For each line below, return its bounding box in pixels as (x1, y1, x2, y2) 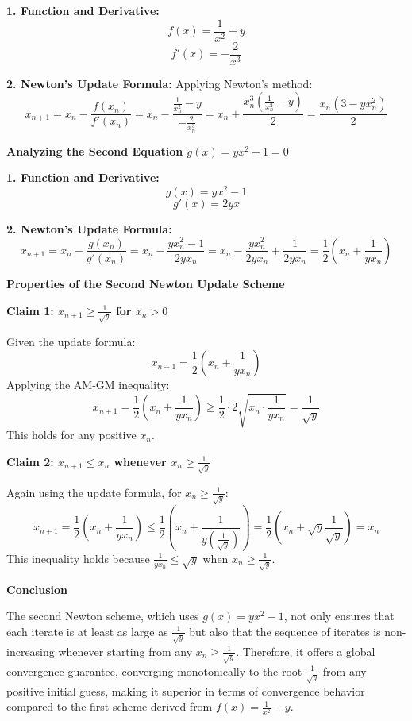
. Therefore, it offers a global (236, 642, 375, 659)
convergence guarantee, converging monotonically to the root (6, 662, 302, 679)
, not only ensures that (283, 607, 395, 624)
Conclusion (6, 580, 68, 597)
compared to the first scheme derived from (6, 698, 213, 715)
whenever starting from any (58, 642, 193, 659)
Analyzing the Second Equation (6, 142, 183, 159)
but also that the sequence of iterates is (189, 623, 381, 639)
